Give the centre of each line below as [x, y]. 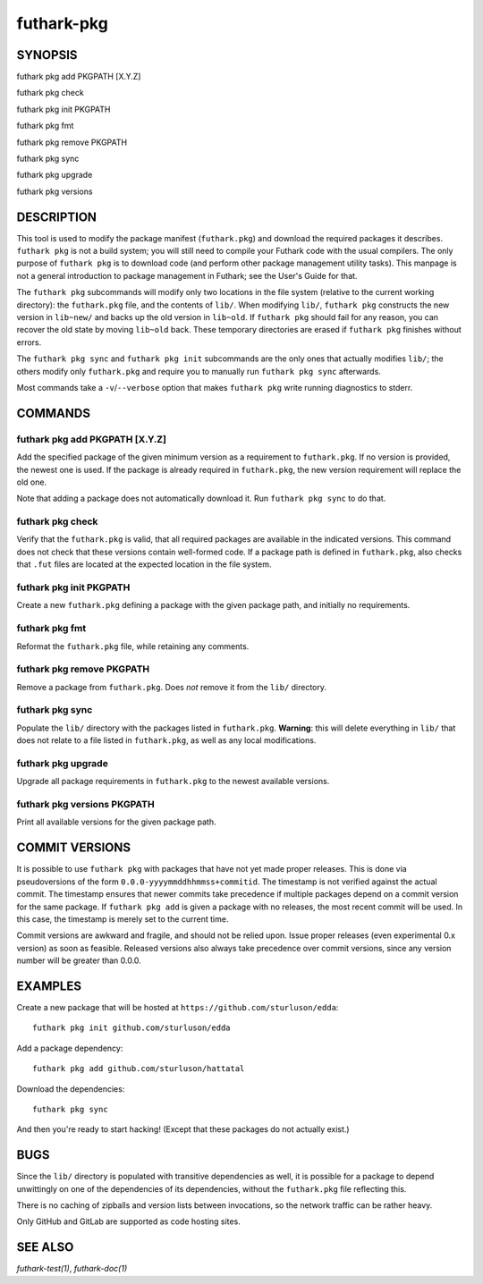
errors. [29, 342]
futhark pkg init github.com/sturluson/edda [132, 1028]
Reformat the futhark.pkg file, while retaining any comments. [133, 646]
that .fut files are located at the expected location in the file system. [144, 564]
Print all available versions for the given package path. [116, 822]
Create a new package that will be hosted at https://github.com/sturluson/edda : [178, 1008]
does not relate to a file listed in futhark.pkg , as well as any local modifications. [166, 740]
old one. [32, 482]
